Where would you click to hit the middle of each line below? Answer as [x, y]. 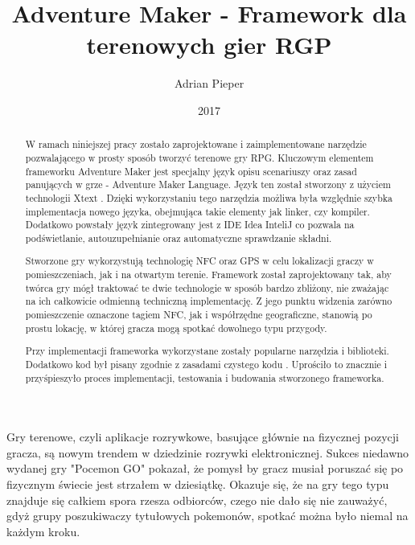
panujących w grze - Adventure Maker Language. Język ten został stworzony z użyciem [208, 184]
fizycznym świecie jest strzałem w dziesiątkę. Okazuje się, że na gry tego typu [198, 484]
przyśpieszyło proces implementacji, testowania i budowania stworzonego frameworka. [205, 377]
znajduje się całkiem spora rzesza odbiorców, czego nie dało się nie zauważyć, [197, 500]
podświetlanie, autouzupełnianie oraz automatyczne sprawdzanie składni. [179, 238]
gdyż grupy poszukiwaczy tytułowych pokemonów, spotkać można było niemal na [207, 516]
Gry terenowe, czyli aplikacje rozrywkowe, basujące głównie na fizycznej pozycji [203, 437]
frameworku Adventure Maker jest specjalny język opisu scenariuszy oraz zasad [191, 171]
